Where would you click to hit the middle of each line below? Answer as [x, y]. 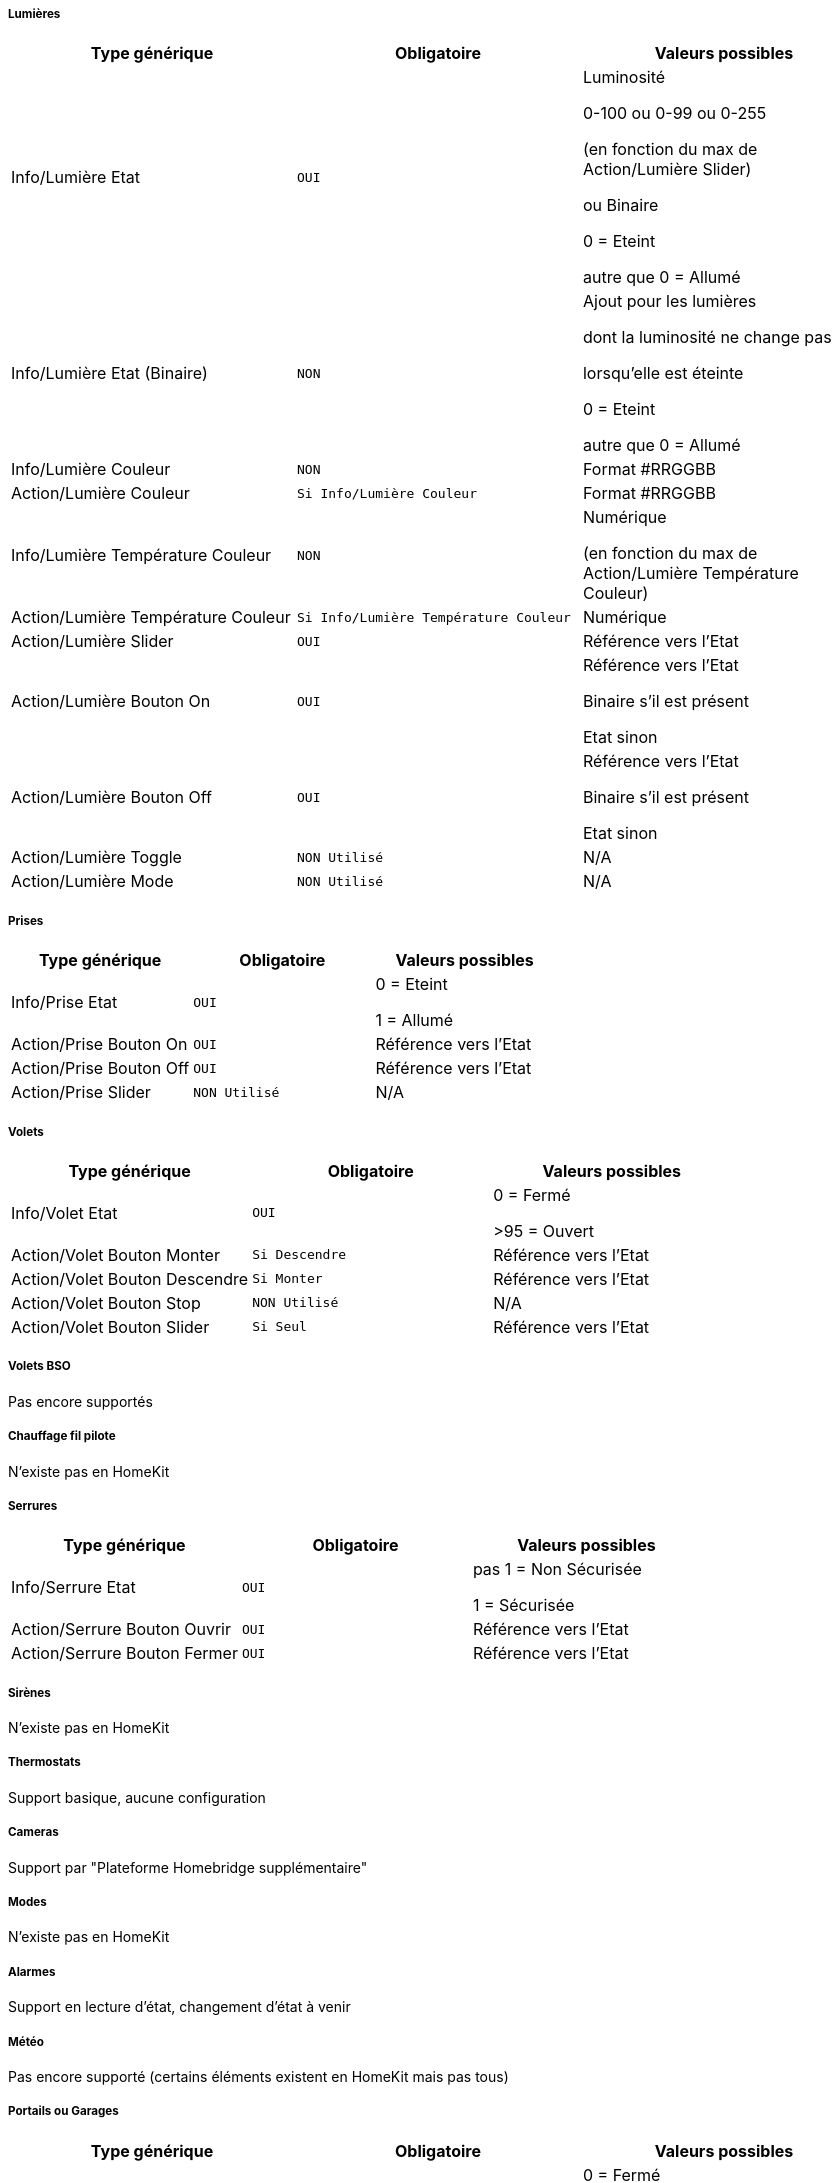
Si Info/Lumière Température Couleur [433, 617]
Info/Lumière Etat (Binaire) [109, 373]
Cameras [33, 1832]
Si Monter [287, 1279]
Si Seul [279, 1327]
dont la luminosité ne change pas [707, 337]
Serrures [33, 1505]
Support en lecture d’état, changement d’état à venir [179, 2007]
